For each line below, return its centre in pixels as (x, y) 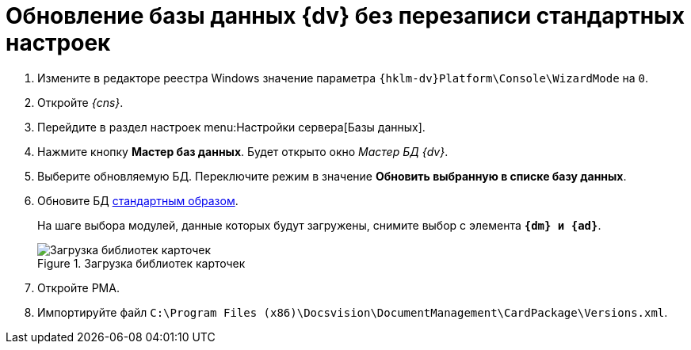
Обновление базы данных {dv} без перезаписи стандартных (345, 16)
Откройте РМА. (78, 287)
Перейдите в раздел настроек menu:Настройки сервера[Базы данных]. (231, 127)
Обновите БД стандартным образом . (138, 200)
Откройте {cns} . (80, 102)
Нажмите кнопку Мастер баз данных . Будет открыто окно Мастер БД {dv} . (243, 151)
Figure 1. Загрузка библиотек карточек (141, 263)
